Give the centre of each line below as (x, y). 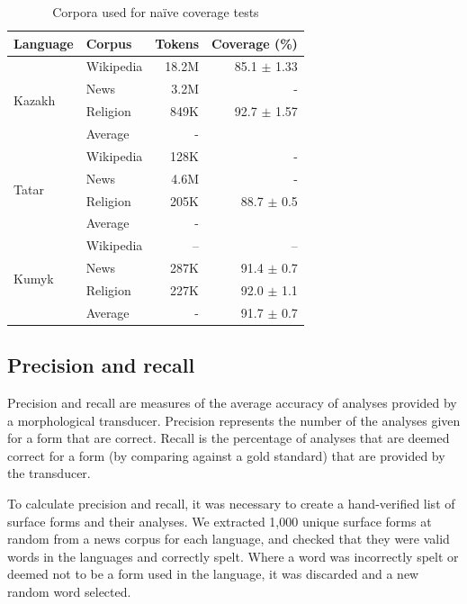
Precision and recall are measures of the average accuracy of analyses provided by (232, 403)
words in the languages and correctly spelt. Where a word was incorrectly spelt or (233, 556)
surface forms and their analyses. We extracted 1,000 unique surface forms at (220, 521)
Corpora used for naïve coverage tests (156, 12)
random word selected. (69, 591)
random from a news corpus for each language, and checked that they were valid (229, 539)
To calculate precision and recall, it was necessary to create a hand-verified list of (231, 503)
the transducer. (49, 473)
